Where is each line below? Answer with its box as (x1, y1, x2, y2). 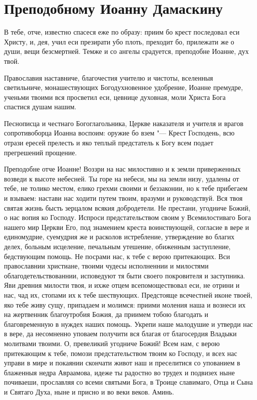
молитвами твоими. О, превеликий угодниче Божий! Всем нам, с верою (4, 338, 220, 348)
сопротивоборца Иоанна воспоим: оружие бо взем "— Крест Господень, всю (4, 128, 235, 138)
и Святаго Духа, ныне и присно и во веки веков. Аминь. (4, 386, 174, 397)
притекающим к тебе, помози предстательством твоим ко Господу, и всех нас (4, 348, 237, 358)
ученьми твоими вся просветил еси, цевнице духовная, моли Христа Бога (4, 91, 226, 102)
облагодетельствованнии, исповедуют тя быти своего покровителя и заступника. (4, 270, 245, 280)
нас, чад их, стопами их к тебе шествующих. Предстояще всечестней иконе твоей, (4, 289, 253, 300)
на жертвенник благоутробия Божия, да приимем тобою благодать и (4, 309, 209, 319)
